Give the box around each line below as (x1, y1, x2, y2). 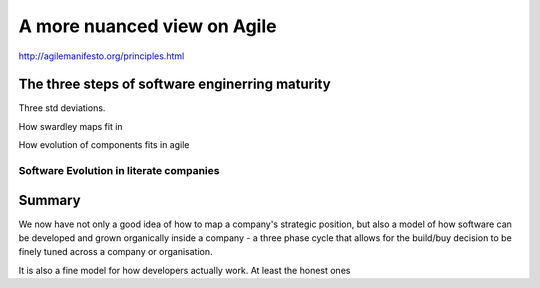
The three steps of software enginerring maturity (18, 76, 331, 93)
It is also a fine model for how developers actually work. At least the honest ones (18, 264, 351, 276)
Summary (18, 191, 81, 209)
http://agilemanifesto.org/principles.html (18, 50, 185, 62)
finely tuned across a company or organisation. (18, 246, 214, 258)
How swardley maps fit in (18, 120, 124, 132)
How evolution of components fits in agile (18, 139, 190, 151)
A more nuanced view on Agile (18, 15, 277, 37)
